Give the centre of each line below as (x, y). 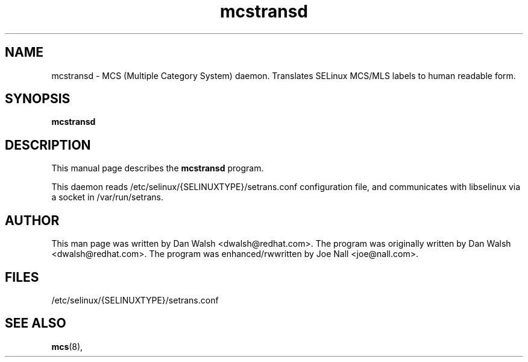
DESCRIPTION (48, 145)
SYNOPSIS (38, 99)
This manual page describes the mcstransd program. (158, 168)
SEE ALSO (36, 323)
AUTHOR (32, 220)
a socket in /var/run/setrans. (107, 197)
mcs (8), (67, 346)
